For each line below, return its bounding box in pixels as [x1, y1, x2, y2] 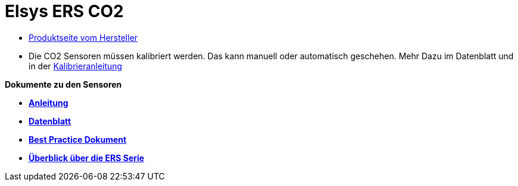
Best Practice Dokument [29, 134, 127, 145]
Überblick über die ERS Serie [29, 152, 145, 163]
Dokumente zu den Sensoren [5, 79, 122, 89]
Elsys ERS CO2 [5, 1, 124, 21]
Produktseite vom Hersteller [29, 32, 138, 43]
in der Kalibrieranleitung [29, 60, 123, 71]
